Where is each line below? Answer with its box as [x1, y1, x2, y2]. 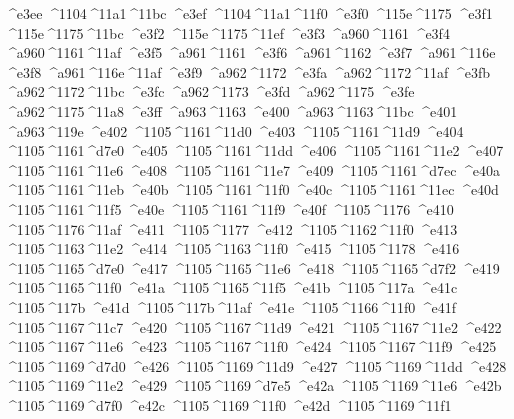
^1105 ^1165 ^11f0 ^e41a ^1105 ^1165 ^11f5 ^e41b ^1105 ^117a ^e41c [5, 277, 458, 298]
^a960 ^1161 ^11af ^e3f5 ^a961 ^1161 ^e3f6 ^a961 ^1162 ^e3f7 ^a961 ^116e [5, 42, 496, 63]
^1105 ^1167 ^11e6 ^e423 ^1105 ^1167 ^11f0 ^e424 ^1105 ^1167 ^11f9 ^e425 [5, 336, 497, 357]
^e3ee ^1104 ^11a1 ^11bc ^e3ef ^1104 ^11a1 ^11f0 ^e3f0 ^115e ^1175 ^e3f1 [5, 3, 493, 23]
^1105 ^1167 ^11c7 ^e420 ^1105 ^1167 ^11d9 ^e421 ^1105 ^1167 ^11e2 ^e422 [5, 316, 502, 337]
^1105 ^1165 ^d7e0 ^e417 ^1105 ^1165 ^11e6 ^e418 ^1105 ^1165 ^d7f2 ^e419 [5, 257, 500, 278]
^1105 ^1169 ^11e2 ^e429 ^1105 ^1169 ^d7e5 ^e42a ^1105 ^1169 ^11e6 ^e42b [5, 375, 502, 396]
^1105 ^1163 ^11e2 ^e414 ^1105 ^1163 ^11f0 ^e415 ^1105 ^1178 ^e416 [5, 238, 460, 259]
